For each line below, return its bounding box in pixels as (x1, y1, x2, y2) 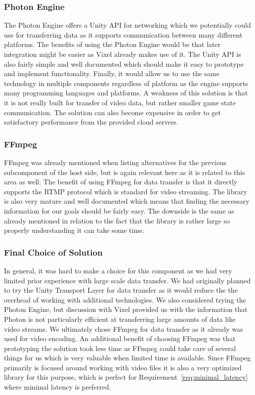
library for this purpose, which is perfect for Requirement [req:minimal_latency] (4, 372, 248, 382)
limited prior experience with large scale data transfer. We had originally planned (4, 275, 251, 285)
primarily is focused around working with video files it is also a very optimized (4, 362, 242, 372)
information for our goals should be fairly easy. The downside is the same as (4, 205, 234, 216)
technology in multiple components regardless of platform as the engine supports (4, 78, 248, 88)
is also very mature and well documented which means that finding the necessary (4, 196, 250, 206)
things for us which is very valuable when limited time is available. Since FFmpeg (4, 352, 251, 363)
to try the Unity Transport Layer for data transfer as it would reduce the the (4, 285, 238, 295)
